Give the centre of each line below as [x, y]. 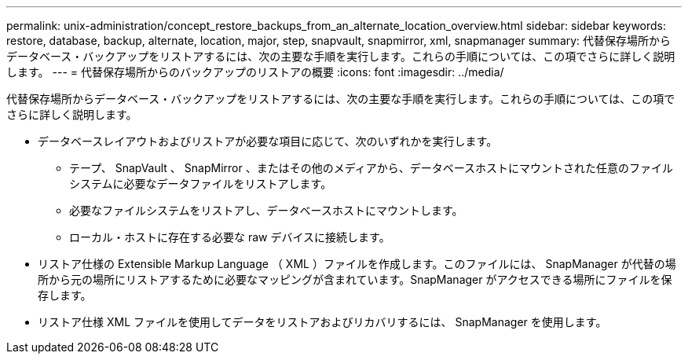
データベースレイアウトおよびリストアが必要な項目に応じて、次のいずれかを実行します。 [268, 141]
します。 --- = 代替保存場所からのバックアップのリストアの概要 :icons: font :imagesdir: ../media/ [255, 72]
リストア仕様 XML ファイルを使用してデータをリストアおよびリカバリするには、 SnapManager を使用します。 [322, 322]
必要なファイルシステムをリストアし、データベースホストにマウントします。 [266, 210]
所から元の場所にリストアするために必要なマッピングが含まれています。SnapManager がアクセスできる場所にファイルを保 [355, 279]
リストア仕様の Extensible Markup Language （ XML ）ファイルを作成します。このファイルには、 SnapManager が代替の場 [357, 264]
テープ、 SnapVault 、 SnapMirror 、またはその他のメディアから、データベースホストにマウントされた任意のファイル [371, 168]
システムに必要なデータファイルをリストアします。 [201, 184]
